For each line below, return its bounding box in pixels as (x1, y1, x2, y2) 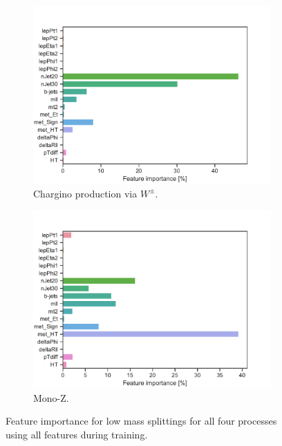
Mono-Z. (33, 390, 69, 405)
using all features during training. (6, 427, 148, 441)
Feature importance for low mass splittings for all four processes (6, 414, 277, 428)
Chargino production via (33, 186, 138, 200)
